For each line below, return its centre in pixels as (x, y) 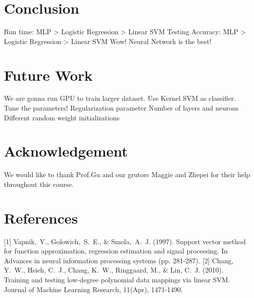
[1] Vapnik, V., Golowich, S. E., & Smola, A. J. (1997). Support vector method (125, 241)
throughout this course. (39, 184)
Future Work (48, 75)
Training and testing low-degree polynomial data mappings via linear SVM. (117, 280)
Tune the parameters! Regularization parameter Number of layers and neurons (121, 108)
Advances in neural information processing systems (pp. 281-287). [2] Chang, (119, 260)
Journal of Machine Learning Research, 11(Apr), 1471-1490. (94, 289)
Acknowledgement (66, 151)
